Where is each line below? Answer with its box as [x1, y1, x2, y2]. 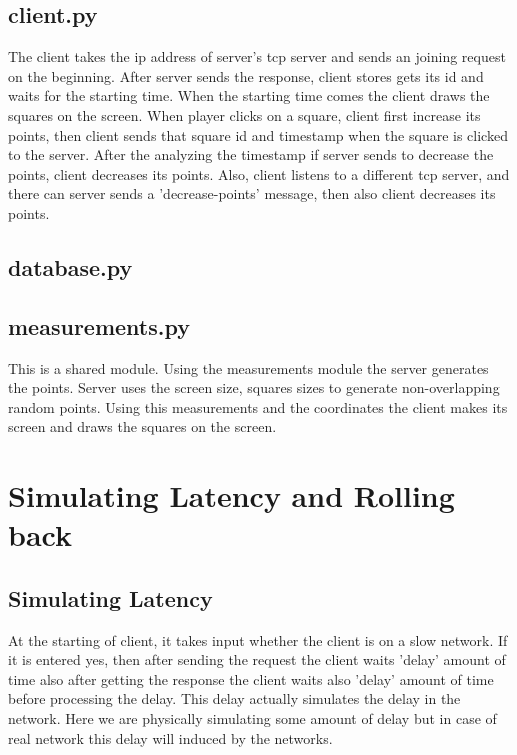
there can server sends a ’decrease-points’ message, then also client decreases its [8, 183, 496, 204]
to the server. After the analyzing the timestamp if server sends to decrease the [8, 144, 494, 165]
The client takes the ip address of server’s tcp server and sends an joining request [8, 46, 506, 67]
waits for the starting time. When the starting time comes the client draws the [8, 85, 490, 106]
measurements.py [8, 310, 190, 341]
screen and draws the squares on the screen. [8, 416, 277, 437]
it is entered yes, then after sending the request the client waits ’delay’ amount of [8, 649, 506, 670]
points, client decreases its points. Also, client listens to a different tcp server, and [8, 163, 510, 184]
